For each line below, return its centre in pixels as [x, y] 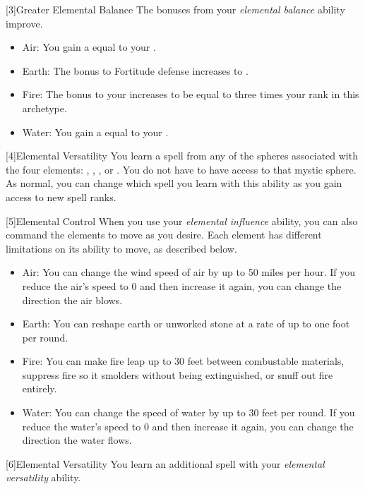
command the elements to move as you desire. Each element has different [164, 235]
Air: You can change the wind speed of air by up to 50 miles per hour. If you [189, 272]
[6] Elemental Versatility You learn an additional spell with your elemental [165, 463]
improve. [24, 23]
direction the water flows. [77, 440]
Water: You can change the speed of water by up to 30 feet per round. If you [189, 412]
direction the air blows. [72, 300]
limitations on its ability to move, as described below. [121, 248]
